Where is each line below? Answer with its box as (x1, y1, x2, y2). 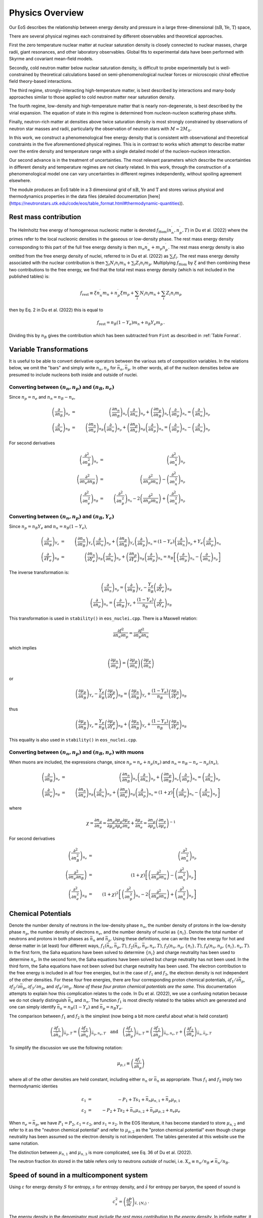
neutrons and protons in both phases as (9, 936, 89, 942)
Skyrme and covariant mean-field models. (9, 56, 94, 62)
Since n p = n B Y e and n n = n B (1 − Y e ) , (9, 523, 88, 531)
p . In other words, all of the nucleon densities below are (127, 365, 239, 372)
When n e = (9, 1120, 32, 1127)
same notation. (9, 1141, 39, 1146)
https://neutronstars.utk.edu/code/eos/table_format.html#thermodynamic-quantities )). (10, 200, 184, 206)
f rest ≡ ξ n (80, 290, 100, 297)
